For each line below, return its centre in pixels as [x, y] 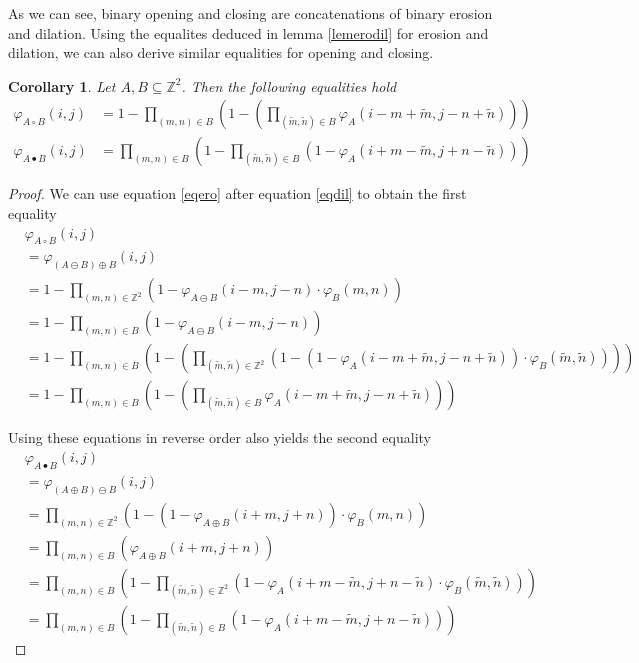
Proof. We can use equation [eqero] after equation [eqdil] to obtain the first [237, 193]
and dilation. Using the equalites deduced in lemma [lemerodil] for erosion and [248, 32]
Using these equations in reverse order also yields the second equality [219, 437]
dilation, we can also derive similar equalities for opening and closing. [221, 52]
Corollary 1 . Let [62, 85]
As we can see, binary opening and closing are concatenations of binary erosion [250, 13]
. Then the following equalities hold [289, 85]
